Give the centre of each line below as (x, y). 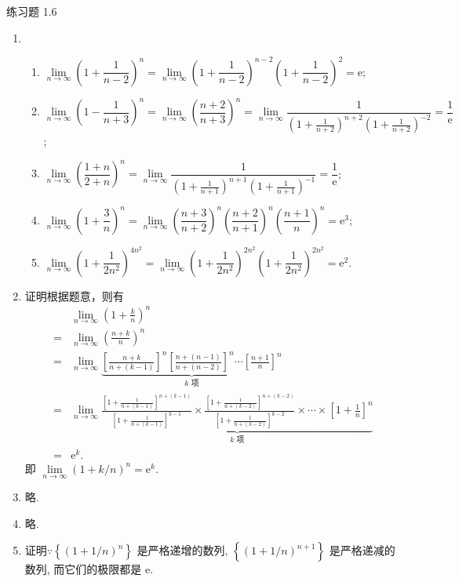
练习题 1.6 (32, 11)
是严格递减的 (362, 550)
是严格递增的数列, (182, 550)
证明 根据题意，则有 (74, 295)
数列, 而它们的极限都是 (83, 569)
